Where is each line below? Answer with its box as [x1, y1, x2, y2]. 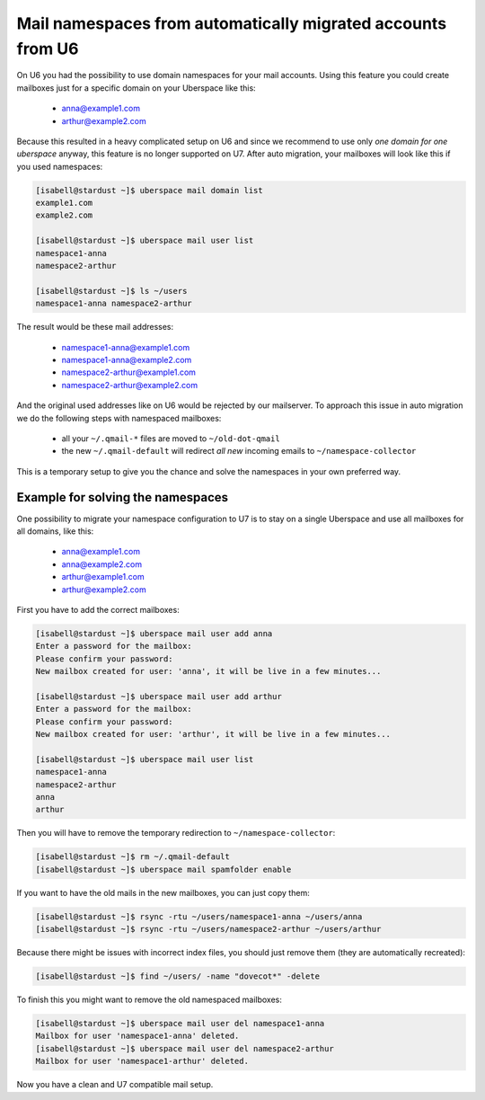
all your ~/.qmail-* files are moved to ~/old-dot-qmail [61, 432, 280, 444]
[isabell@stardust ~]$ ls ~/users [35, 286, 188, 296]
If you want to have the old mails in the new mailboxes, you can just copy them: [16, 887, 310, 898]
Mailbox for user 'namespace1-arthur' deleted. [35, 1056, 249, 1067]
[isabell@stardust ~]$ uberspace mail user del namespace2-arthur [35, 1043, 334, 1053]
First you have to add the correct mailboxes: [16, 604, 180, 615]
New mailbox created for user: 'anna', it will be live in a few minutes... [35, 666, 382, 677]
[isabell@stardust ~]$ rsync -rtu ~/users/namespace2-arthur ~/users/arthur [35, 924, 382, 935]
